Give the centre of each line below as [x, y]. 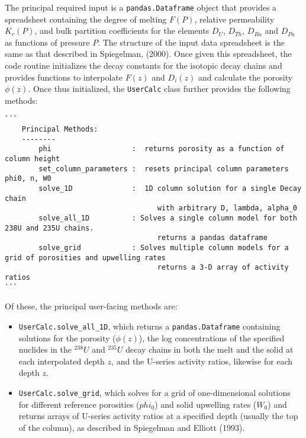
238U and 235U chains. [49, 228]
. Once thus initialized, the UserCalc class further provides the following [159, 89]
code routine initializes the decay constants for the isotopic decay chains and [144, 65]
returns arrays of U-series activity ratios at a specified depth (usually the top [158, 416]
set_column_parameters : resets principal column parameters [164, 169]
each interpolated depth [62, 361]
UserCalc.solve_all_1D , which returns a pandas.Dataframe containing [149, 326]
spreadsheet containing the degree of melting [86, 19]
